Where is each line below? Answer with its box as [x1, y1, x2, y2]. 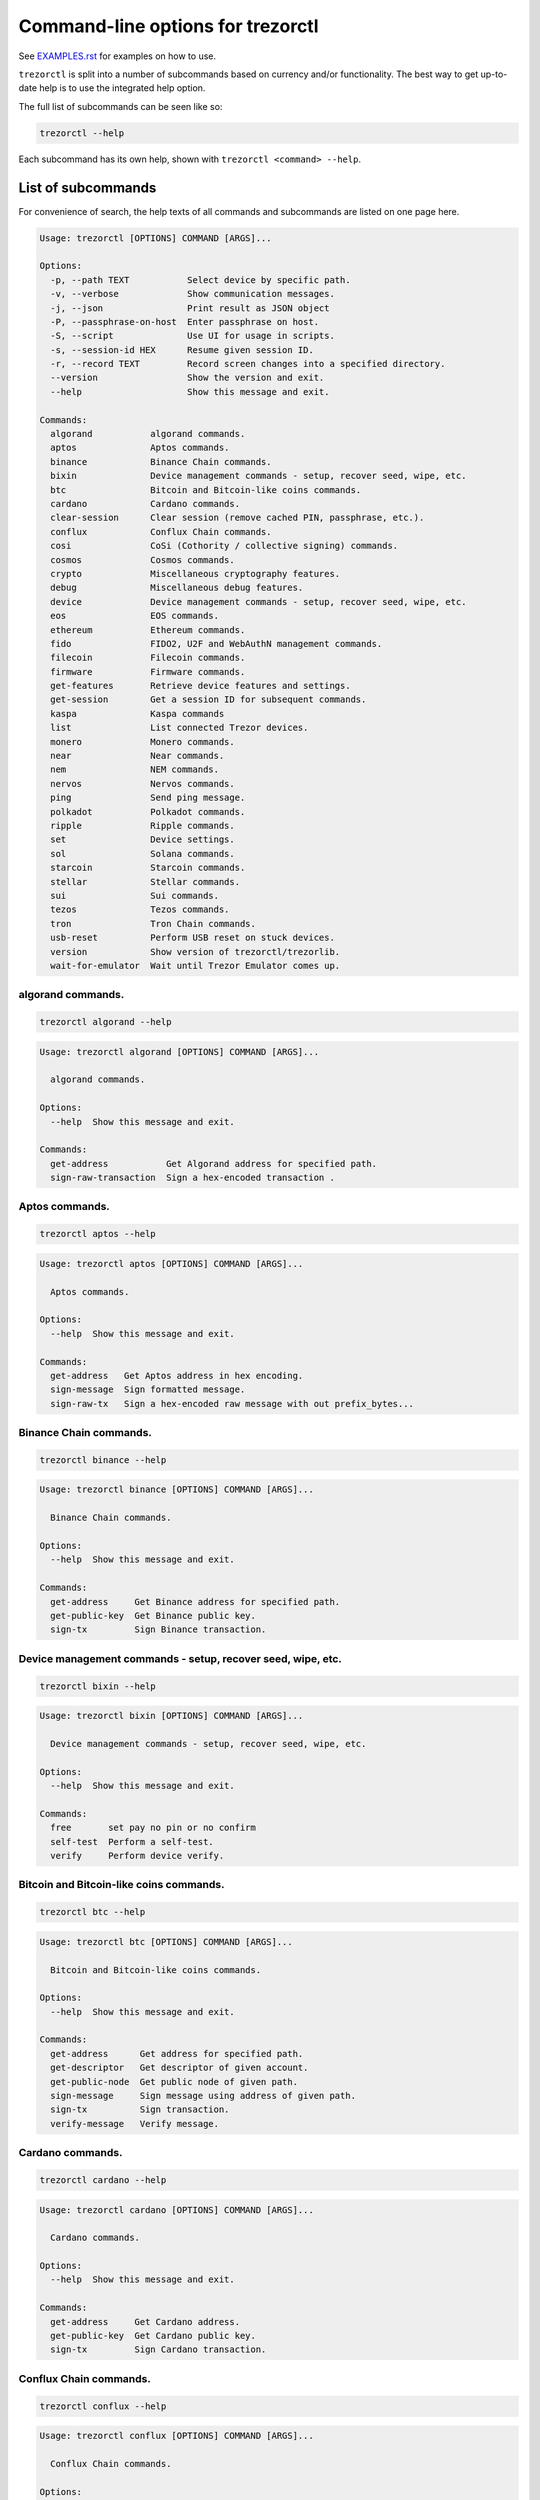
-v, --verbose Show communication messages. [50, 288, 335, 300]
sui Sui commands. [50, 890, 220, 901]
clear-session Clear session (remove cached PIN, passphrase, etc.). [50, 512, 425, 524]
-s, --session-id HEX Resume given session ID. [50, 344, 314, 355]
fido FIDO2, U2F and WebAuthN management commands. [50, 638, 383, 649]
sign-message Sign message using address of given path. [50, 2090, 357, 2102]
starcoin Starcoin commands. [50, 862, 246, 874]
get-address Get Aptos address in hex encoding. [50, 1370, 304, 1381]
